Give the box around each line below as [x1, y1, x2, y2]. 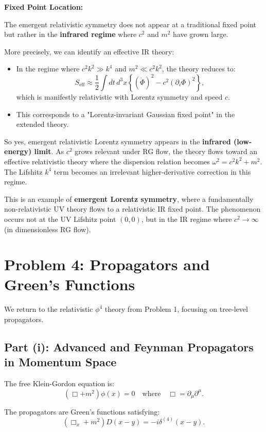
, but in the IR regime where [141, 213, 232, 224]
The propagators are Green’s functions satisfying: [4, 406, 160, 417]
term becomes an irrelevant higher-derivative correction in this [54, 166, 251, 177]
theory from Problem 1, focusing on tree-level [104, 304, 248, 314]
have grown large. [173, 29, 228, 40]
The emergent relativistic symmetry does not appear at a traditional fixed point [4, 18, 257, 29]
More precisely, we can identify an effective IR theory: [4, 46, 174, 57]
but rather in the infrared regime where [4, 29, 137, 40]
